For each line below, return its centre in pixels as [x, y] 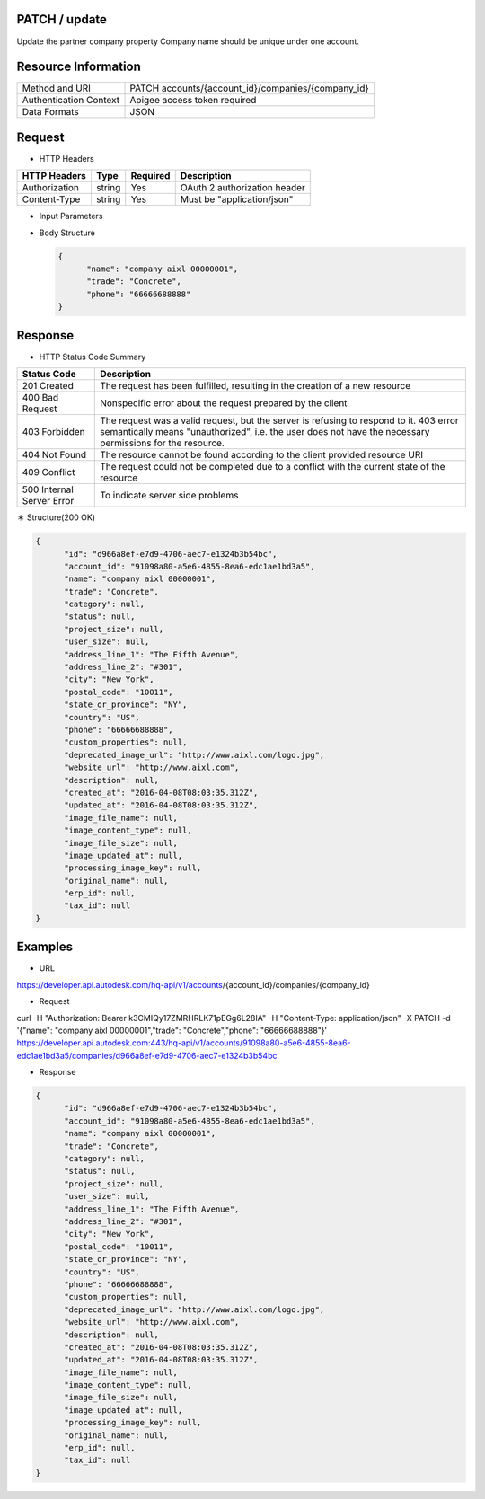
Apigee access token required [193, 101]
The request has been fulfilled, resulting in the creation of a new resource [256, 386]
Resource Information [79, 67]
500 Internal [48, 489]
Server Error [48, 501]
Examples [45, 947]
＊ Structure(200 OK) [56, 517]
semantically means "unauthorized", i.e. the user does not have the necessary [265, 432]
